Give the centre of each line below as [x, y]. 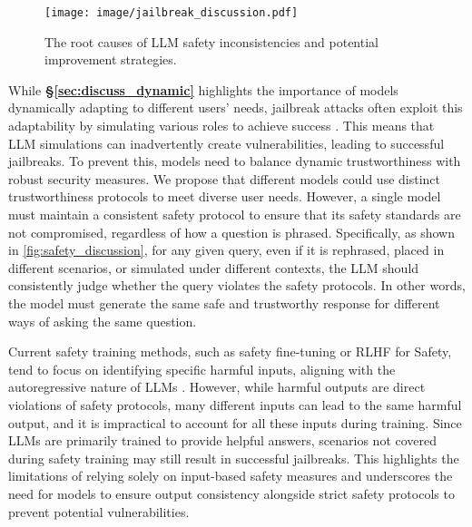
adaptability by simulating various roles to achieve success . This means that [221, 126]
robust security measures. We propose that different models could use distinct [225, 178]
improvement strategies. [111, 59]
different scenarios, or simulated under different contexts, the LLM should [214, 267]
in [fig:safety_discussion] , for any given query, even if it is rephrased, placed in [226, 250]
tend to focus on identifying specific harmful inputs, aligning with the [202, 369]
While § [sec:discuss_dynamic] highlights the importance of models [203, 89]
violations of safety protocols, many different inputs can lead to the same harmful [235, 404]
